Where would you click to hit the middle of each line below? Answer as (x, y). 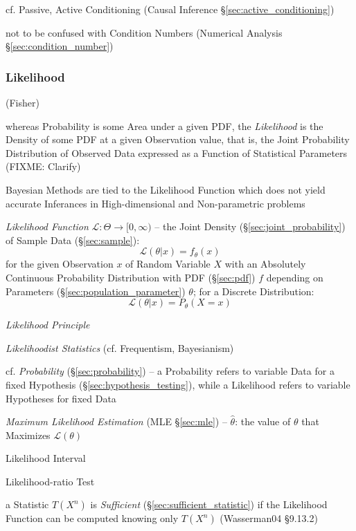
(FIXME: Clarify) (43, 166)
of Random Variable (168, 264)
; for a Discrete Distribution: (253, 291)
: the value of (263, 421)
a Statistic (27, 504)
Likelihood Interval (46, 458)
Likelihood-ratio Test (50, 481)
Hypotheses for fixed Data (61, 398)
